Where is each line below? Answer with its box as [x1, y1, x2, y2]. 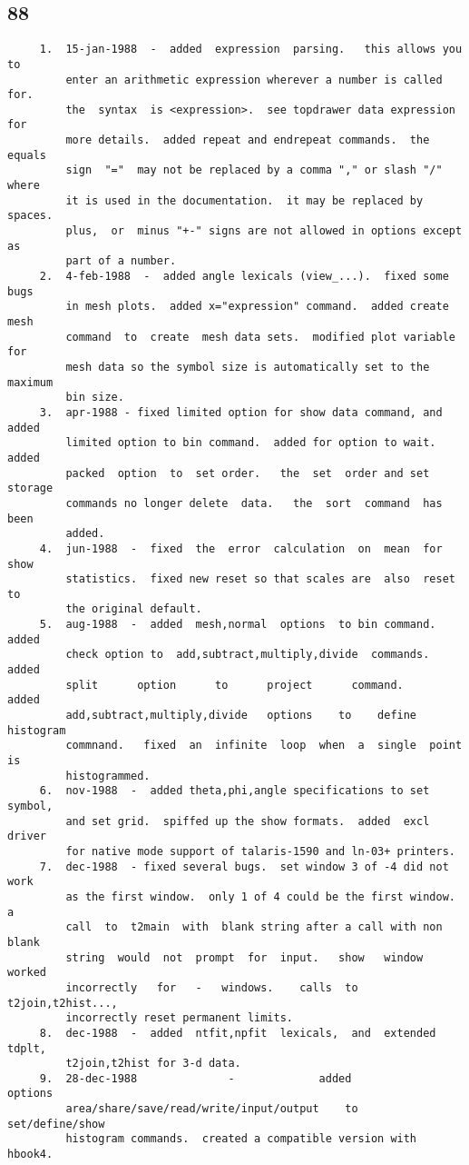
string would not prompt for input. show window [65, 951, 424, 964]
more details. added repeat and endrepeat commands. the [65, 134, 430, 147]
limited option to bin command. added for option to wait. [65, 436, 436, 450]
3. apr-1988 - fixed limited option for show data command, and [39, 405, 443, 419]
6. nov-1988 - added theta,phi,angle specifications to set [39, 784, 430, 798]
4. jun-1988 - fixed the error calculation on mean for [39, 542, 443, 555]
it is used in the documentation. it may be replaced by [65, 194, 424, 207]
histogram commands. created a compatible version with [65, 1132, 417, 1146]
